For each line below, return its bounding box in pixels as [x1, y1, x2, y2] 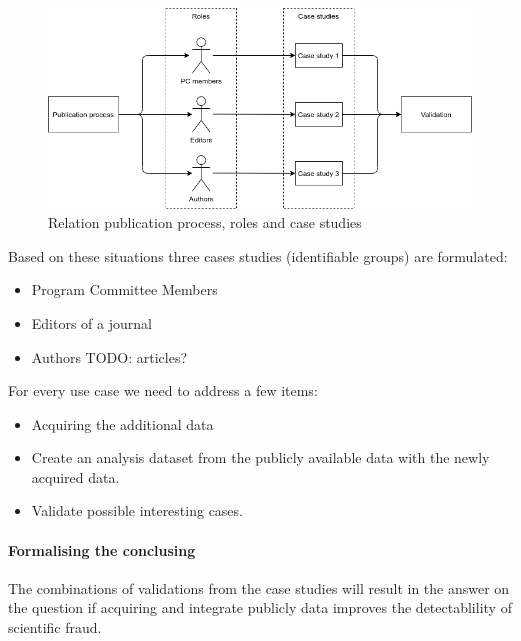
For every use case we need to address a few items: [8, 380, 318, 401]
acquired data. [31, 466, 120, 487]
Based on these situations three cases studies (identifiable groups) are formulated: [8, 245, 508, 266]
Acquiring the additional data [31, 413, 214, 434]
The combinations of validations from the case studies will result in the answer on [8, 577, 510, 598]
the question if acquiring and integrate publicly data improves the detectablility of [8, 597, 512, 618]
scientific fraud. [8, 617, 102, 638]
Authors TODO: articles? [31, 346, 188, 367]
